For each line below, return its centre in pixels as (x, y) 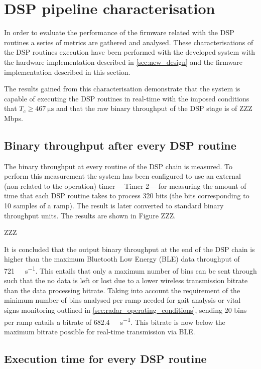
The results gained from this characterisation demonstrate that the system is (122, 89)
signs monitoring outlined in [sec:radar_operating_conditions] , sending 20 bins (125, 310)
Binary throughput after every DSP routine (120, 145)
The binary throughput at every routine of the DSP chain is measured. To (118, 166)
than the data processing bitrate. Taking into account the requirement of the (122, 290)
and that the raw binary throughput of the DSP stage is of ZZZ (154, 108)
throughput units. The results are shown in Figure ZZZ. (90, 215)
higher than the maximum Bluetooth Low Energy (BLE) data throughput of (122, 259)
